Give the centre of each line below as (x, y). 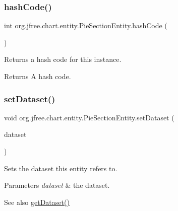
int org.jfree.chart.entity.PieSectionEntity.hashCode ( (86, 25)
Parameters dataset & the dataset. (57, 185)
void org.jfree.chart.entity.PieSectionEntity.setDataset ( (89, 117)
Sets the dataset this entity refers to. (61, 168)
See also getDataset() (37, 202)
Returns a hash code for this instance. (63, 59)
